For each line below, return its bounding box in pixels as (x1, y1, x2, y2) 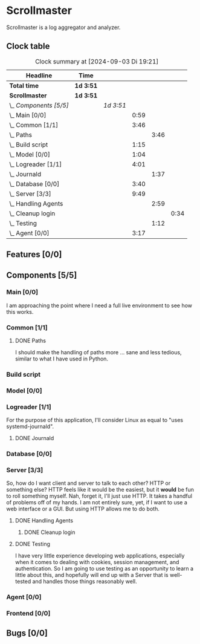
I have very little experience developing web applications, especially (15, 552, 185, 559)
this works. (6, 308, 34, 315)
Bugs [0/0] (6, 628, 48, 638)
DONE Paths (15, 337, 47, 345)
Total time (9, 81, 39, 89)
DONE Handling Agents (15, 517, 74, 524)
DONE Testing (15, 541, 50, 548)
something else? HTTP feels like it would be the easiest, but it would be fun (6, 486, 195, 493)
